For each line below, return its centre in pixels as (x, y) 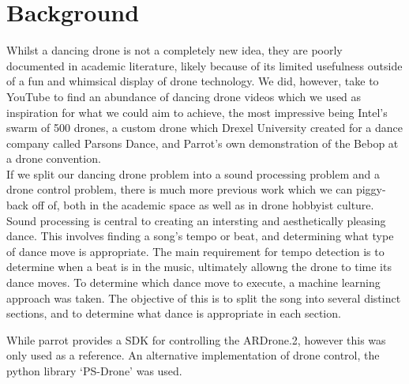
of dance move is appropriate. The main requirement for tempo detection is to (195, 251)
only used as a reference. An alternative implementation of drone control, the (193, 355)
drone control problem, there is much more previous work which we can (180, 189)
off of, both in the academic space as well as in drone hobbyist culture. (203, 205)
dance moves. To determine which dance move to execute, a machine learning (193, 282)
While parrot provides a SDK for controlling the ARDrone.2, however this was (196, 339)
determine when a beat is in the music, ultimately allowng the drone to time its (199, 267)
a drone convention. (54, 158)
